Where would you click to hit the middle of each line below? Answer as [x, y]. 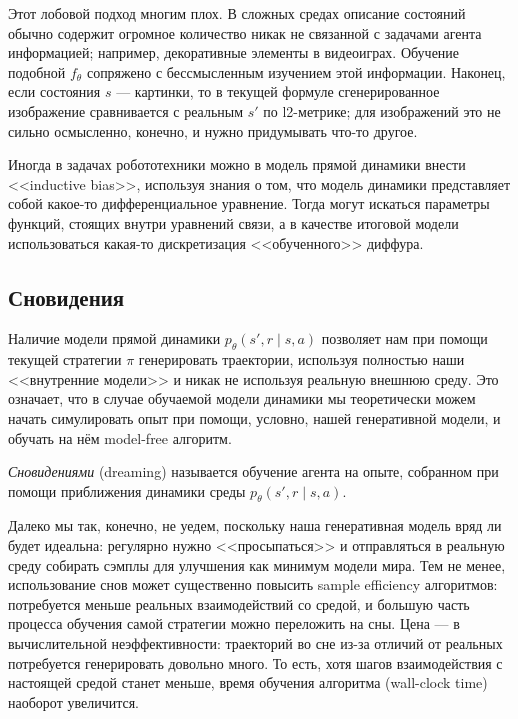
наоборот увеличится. [74, 701]
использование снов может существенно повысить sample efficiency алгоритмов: [253, 584]
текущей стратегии [65, 359]
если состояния [54, 91]
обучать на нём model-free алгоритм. [120, 437]
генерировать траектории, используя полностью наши [301, 359]
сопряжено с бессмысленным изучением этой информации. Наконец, [296, 71]
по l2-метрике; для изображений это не [382, 110]
